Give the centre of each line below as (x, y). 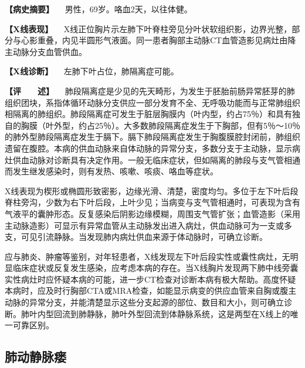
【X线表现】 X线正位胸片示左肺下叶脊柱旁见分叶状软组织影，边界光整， (148, 28)
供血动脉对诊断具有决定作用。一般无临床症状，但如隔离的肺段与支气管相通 (156, 159)
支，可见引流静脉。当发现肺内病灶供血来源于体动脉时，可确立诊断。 (136, 237)
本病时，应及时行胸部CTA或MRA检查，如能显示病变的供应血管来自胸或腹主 (151, 290)
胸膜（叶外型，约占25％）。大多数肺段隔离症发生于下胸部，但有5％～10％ (160, 125)
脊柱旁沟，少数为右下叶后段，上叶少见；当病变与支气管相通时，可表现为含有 (152, 202)
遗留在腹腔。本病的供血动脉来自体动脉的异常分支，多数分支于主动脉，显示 (148, 148)
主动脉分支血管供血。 (46, 51)
